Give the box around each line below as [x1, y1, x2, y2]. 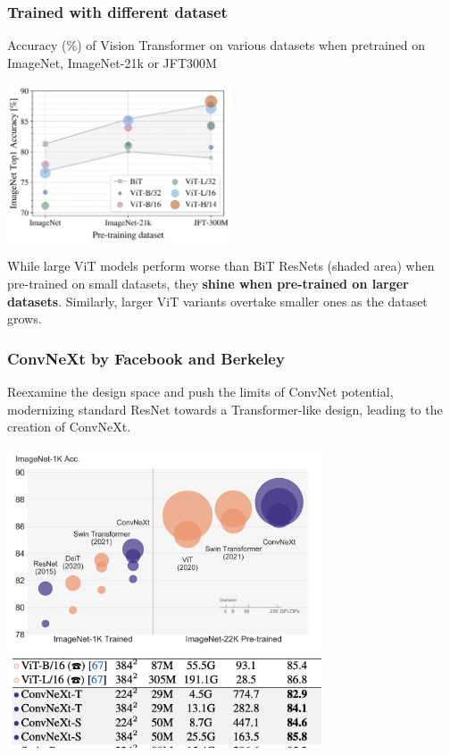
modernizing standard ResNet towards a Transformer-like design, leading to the [7, 399, 443, 418]
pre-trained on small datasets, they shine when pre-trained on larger [7, 274, 409, 293]
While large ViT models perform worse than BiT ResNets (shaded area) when [7, 256, 435, 275]
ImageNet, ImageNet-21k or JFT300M [7, 53, 217, 71]
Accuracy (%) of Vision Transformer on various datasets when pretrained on [7, 36, 426, 55]
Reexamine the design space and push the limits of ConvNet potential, [7, 382, 394, 401]
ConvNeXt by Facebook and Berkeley [7, 347, 285, 369]
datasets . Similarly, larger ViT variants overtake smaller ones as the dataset [7, 291, 428, 310]
